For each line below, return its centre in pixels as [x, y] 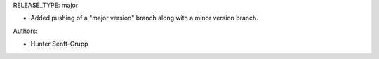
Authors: [25, 31]
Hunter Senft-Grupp [59, 44]
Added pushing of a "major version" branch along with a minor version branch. [145, 18]
